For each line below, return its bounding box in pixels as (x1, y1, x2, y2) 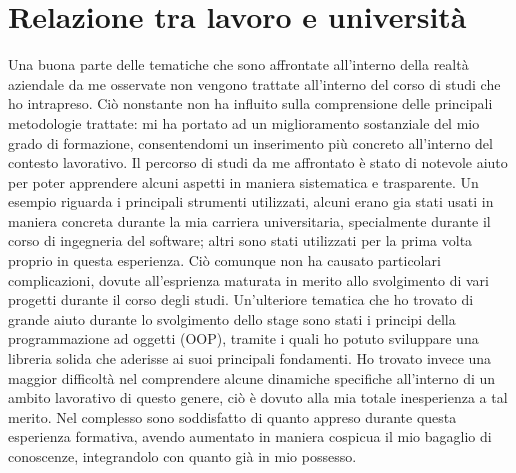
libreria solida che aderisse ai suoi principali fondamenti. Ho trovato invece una (8, 348, 492, 369)
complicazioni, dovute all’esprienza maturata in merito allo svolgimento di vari (8, 269, 489, 290)
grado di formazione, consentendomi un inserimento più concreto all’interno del (8, 132, 493, 153)
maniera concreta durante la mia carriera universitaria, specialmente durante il (8, 210, 491, 231)
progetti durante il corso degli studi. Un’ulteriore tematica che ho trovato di (8, 289, 474, 310)
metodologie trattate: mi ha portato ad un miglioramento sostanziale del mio (8, 112, 480, 133)
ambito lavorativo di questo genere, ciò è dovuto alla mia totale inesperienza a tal (8, 387, 508, 408)
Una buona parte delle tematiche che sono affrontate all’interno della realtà (8, 54, 469, 75)
